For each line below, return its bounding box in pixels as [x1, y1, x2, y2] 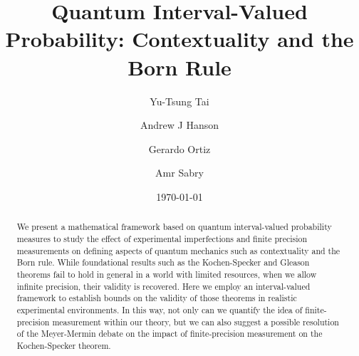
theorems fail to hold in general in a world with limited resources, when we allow [16, 268, 317, 280]
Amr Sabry [155, 165, 204, 180]
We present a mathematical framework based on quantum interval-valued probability [16, 221, 332, 233]
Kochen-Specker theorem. [16, 339, 111, 351]
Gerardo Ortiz [148, 141, 211, 156]
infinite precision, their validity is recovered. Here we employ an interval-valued [16, 280, 311, 292]
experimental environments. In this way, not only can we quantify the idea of [16, 303, 303, 315]
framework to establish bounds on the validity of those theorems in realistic [16, 292, 297, 304]
